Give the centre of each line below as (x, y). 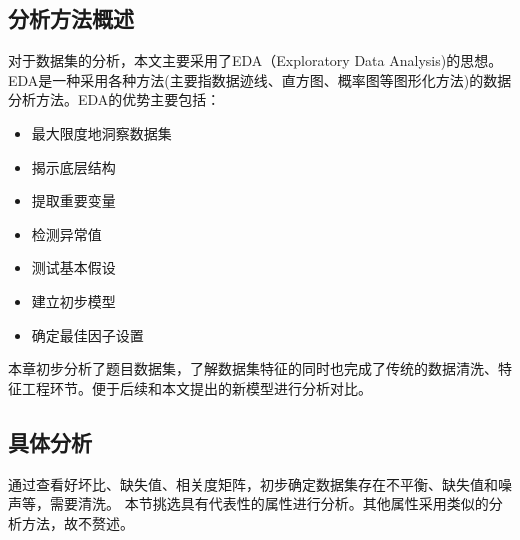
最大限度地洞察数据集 (101, 132)
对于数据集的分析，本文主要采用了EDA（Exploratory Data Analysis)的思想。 (255, 60)
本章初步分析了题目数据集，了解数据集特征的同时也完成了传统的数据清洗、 (253, 368)
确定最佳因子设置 (87, 334)
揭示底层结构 (73, 166)
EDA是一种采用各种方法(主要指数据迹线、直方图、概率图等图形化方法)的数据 (260, 79)
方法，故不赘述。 (77, 522)
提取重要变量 (73, 200)
